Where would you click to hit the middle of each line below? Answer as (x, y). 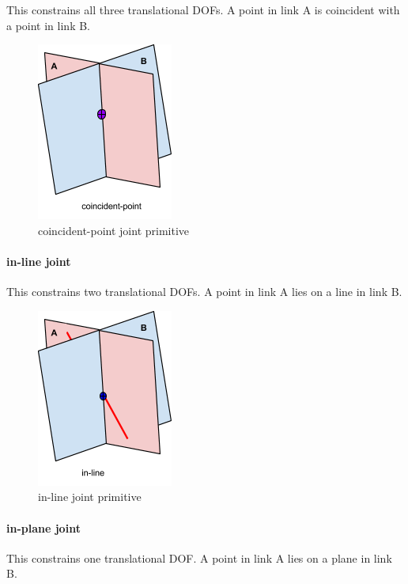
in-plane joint (43, 527)
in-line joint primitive (90, 497)
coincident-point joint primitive (114, 230)
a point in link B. (48, 25)
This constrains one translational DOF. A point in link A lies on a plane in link (199, 557)
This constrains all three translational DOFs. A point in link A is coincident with (203, 9)
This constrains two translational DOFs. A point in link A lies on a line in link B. (204, 292)
